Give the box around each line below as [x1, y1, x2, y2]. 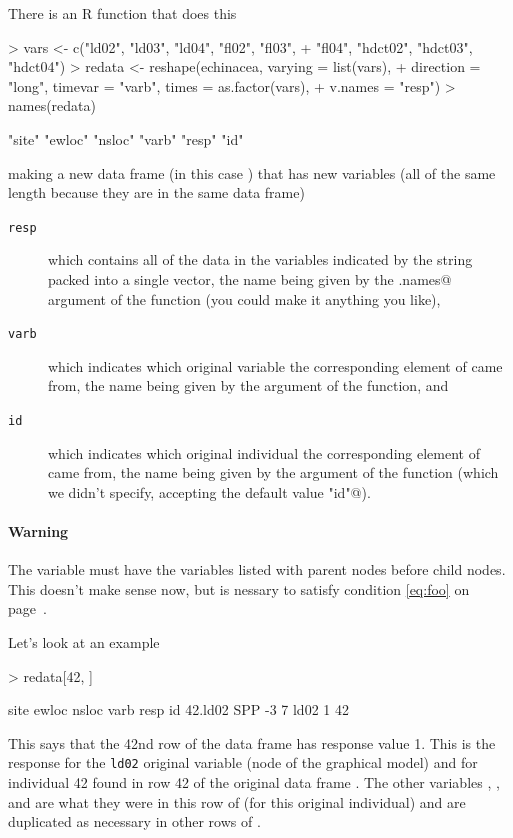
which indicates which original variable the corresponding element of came [48, 355, 503, 376]
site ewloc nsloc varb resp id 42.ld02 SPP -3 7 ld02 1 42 [8, 699, 349, 720]
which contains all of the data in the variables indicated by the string [48, 249, 473, 270]
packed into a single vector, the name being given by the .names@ [48, 269, 452, 289]
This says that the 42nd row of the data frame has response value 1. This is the [8, 732, 496, 753]
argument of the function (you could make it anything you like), [48, 288, 441, 309]
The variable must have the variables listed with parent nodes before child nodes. [8, 559, 506, 580]
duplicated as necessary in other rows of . [8, 811, 261, 832]
